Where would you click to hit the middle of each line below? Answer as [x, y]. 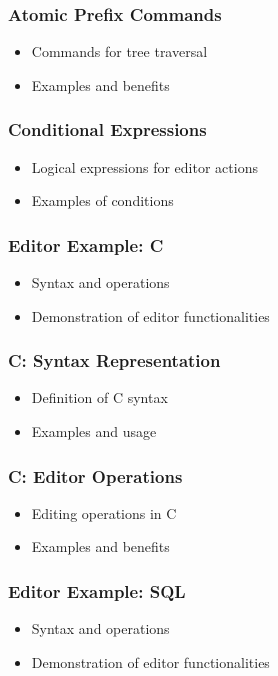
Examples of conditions [102, 200]
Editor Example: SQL [97, 590]
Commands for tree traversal [119, 51]
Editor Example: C [86, 244]
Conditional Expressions [107, 129]
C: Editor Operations [95, 475]
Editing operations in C [104, 512]
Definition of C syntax [99, 397]
